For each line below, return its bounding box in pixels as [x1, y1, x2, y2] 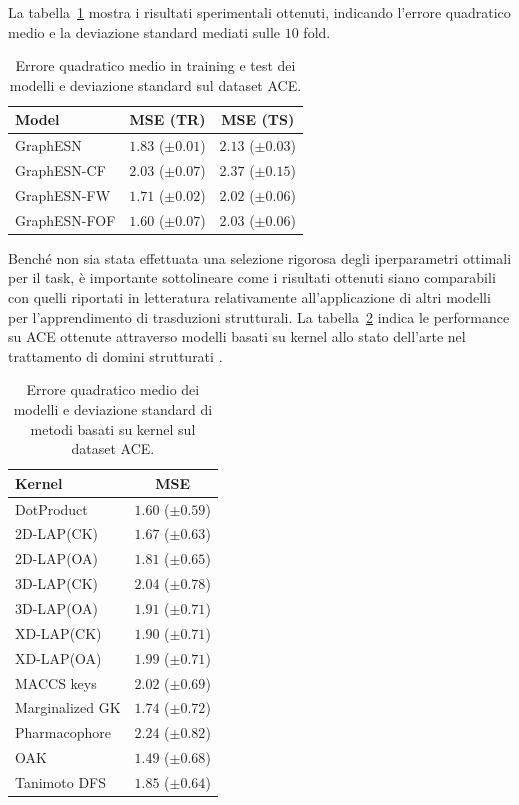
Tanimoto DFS [15, 771, 107, 792]
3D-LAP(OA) [15, 598, 99, 618]
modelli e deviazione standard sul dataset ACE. [9, 74, 302, 95]
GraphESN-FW [15, 184, 111, 205]
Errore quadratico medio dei [26, 379, 200, 400]
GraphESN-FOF [15, 209, 116, 230]
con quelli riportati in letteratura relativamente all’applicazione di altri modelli [8, 287, 491, 308]
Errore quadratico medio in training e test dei [15, 55, 296, 76]
